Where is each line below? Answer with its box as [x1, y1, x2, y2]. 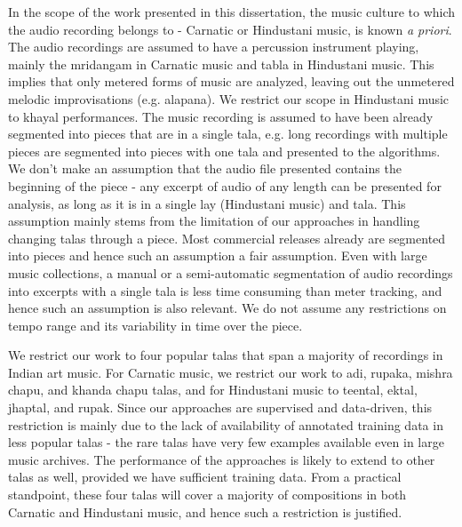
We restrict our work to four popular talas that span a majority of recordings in [8, 346, 443, 364]
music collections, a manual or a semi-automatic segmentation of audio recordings [8, 263, 453, 282]
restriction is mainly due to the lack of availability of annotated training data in [8, 415, 443, 434]
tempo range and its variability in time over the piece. [8, 315, 303, 334]
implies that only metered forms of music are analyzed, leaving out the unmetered [8, 72, 455, 91]
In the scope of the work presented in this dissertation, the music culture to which [8, 3, 456, 20]
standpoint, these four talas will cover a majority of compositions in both [8, 485, 407, 504]
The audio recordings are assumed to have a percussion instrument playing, [8, 37, 419, 56]
